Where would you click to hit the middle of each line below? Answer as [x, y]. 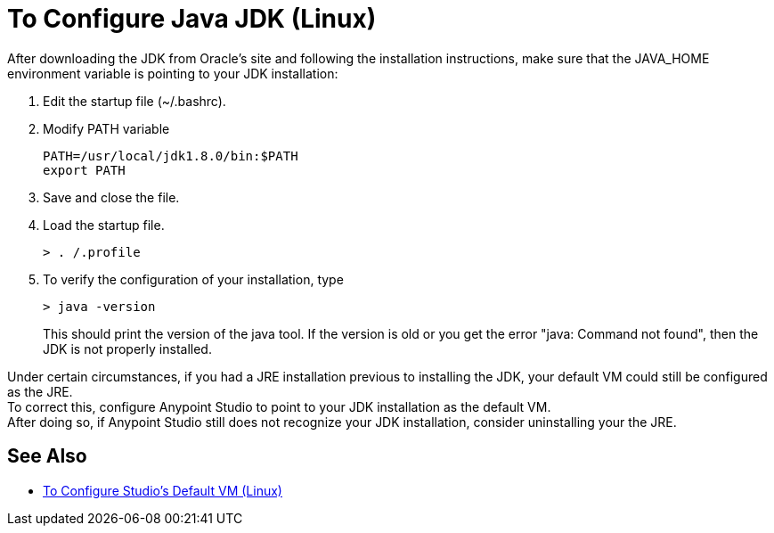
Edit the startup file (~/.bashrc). [134, 101]
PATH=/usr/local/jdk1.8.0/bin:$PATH [171, 156]
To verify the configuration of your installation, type [193, 279]
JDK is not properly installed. [127, 348]
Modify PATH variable [106, 128]
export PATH [84, 170]
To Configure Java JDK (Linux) [192, 19]
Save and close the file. [111, 197]
